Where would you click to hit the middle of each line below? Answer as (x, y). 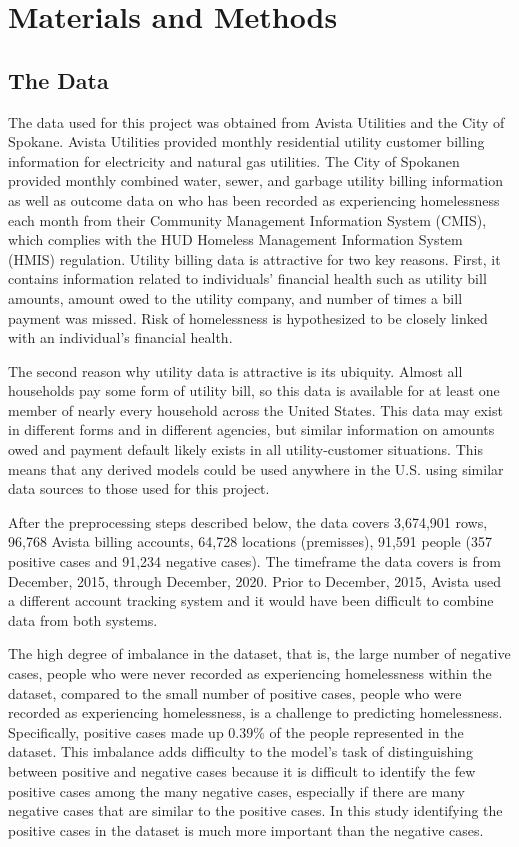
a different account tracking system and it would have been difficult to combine (251, 600)
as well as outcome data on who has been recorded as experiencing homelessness (254, 199)
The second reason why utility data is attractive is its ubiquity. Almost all (235, 370)
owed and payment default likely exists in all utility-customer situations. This (245, 449)
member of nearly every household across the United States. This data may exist (255, 409)
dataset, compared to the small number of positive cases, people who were (235, 692)
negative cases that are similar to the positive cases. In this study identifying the (255, 810)
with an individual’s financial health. (120, 337)
